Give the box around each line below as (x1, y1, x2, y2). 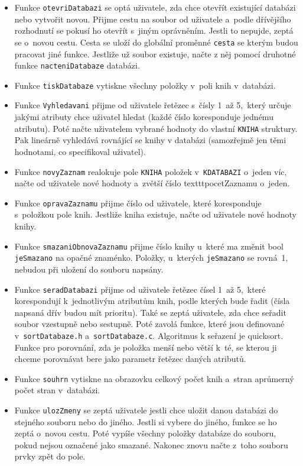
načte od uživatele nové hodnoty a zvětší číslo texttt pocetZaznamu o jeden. (14, 177, 290, 189)
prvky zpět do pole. (14, 450, 86, 462)
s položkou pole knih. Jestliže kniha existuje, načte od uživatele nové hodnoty (14, 208, 297, 221)
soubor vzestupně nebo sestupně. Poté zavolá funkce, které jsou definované (14, 318, 285, 330)
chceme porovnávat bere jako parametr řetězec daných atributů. (14, 352, 246, 365)
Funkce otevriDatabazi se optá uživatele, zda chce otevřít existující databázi (14, 1, 296, 13)
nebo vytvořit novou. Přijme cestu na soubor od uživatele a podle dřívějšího (14, 12, 291, 25)
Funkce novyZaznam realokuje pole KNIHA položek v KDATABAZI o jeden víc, (14, 165, 287, 177)
